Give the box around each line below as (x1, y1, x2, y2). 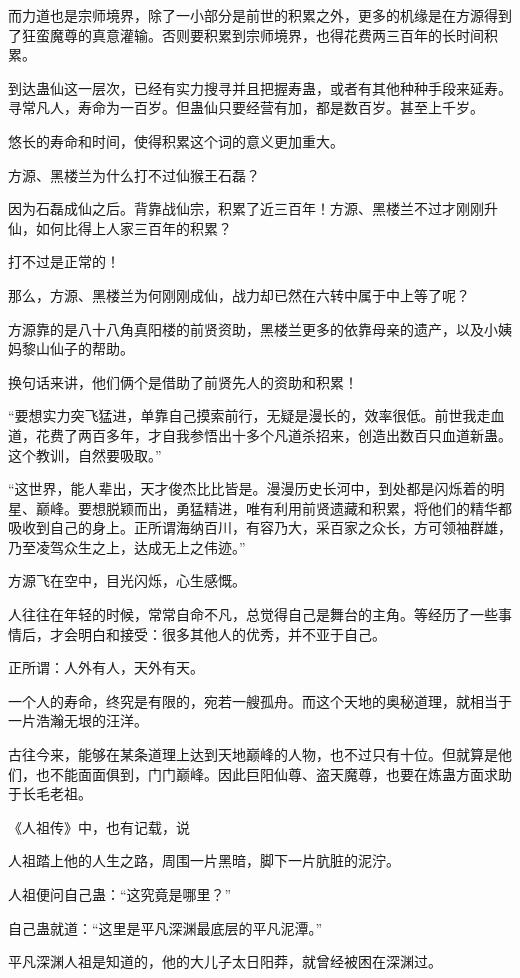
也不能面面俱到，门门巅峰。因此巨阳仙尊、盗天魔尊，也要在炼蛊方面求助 (35, 763, 512, 784)
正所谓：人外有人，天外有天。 (8, 657, 204, 678)
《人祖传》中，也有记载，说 (8, 816, 190, 837)
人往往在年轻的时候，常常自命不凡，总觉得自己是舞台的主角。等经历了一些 (8, 604, 498, 625)
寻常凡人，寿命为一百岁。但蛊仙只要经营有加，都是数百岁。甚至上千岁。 (8, 97, 484, 118)
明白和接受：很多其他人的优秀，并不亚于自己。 (77, 623, 386, 644)
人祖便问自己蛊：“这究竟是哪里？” (8, 884, 232, 904)
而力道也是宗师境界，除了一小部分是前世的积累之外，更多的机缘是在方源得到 (8, 5, 512, 25)
